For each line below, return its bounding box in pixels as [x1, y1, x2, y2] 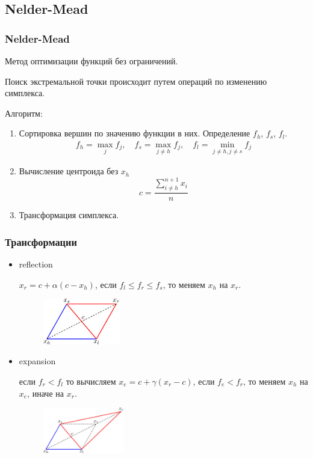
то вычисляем [66, 374, 116, 387]
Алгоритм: [5, 106, 43, 119]
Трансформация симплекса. [19, 209, 119, 221]
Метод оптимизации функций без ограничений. [5, 55, 178, 67]
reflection [19, 257, 53, 270]
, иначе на [27, 386, 64, 399]
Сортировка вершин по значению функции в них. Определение [19, 127, 250, 139]
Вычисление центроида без [19, 165, 119, 177]
